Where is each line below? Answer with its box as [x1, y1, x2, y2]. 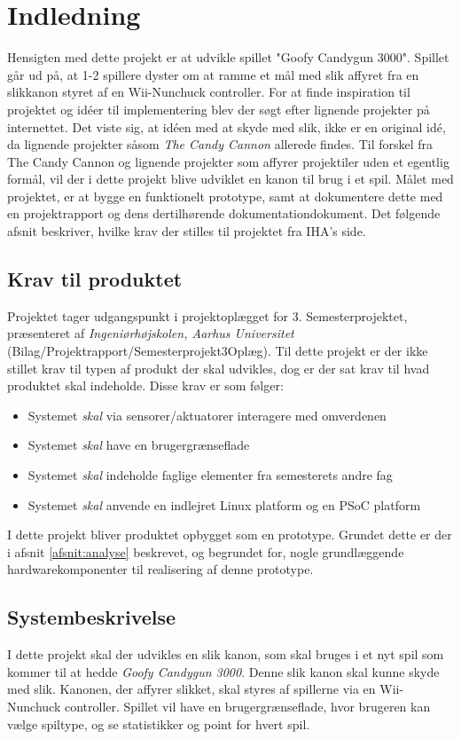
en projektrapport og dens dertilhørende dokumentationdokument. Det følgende [7, 204, 441, 223]
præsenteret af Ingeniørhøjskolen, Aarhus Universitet [7, 324, 294, 342]
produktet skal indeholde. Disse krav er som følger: [7, 376, 284, 395]
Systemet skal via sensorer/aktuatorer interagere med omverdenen [27, 405, 387, 424]
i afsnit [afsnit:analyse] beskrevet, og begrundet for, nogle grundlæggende [7, 542, 404, 561]
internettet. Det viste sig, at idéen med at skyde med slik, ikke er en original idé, [7, 117, 446, 136]
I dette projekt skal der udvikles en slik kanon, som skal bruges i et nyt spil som [7, 645, 444, 664]
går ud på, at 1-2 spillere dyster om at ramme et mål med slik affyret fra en [7, 65, 419, 83]
